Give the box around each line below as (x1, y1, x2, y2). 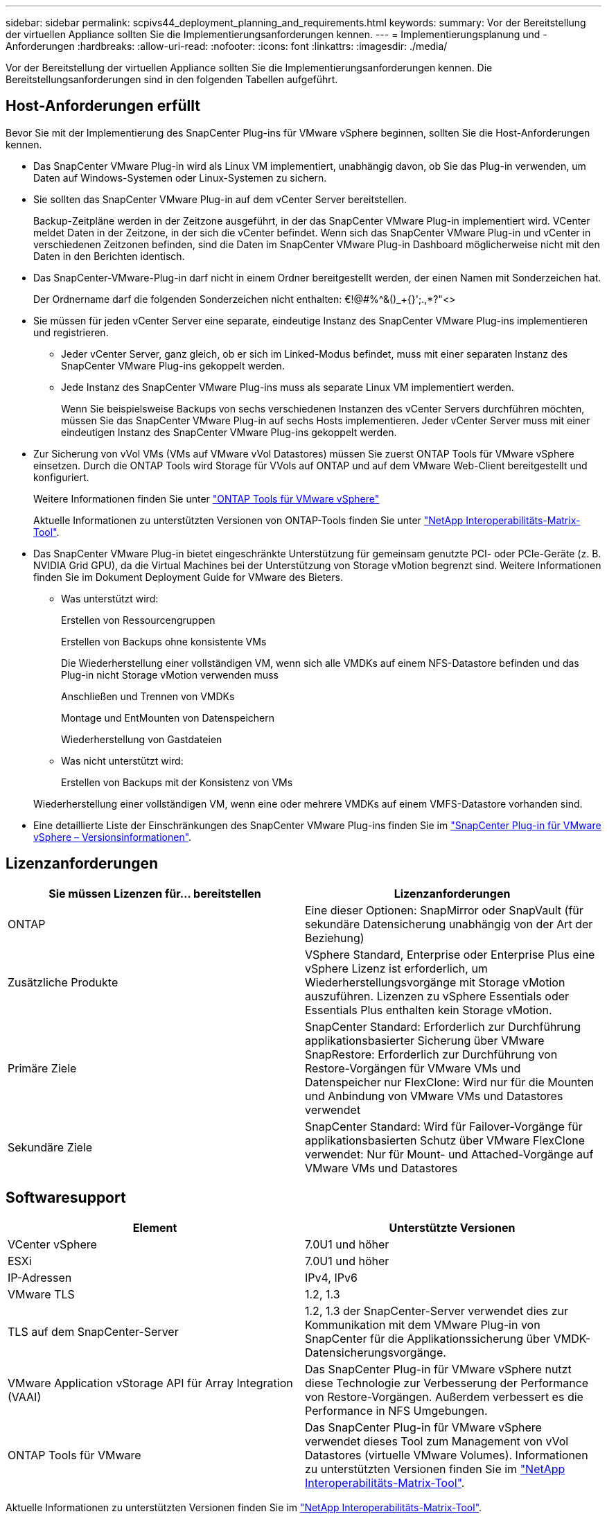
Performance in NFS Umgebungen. (305, 1403, 488, 1418)
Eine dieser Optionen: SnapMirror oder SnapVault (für (305, 903, 583, 917)
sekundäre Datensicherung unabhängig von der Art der (305, 916, 593, 931)
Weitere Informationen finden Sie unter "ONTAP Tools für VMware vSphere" (33, 492, 380, 505)
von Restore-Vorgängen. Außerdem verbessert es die (305, 1389, 583, 1404)
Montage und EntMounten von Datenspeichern (61, 711, 274, 724)
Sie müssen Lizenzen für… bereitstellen (49, 886, 261, 900)
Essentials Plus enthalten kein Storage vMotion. (305, 1002, 552, 1017)
